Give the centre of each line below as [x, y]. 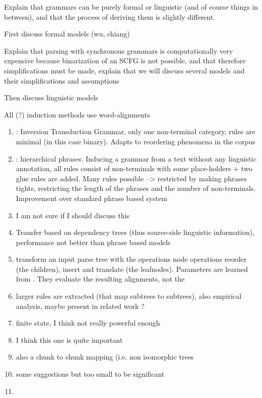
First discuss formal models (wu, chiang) [67, 34]
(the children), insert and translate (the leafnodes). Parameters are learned [132, 269]
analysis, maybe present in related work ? [80, 306]
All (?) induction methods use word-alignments [77, 114]
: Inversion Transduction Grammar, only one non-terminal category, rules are [136, 131]
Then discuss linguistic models [51, 97]
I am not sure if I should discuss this [73, 215]
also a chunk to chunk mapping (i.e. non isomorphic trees [105, 357]
